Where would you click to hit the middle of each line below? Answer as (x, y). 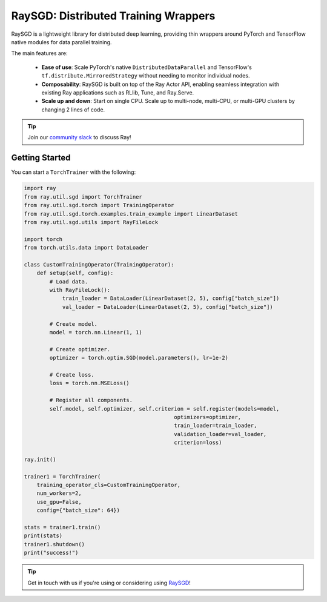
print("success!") (51, 553)
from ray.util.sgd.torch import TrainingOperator (99, 205)
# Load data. (69, 281)
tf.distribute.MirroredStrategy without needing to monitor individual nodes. (146, 76)
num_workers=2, (59, 493)
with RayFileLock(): (80, 290)
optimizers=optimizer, (207, 417)
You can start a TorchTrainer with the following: (74, 172)
